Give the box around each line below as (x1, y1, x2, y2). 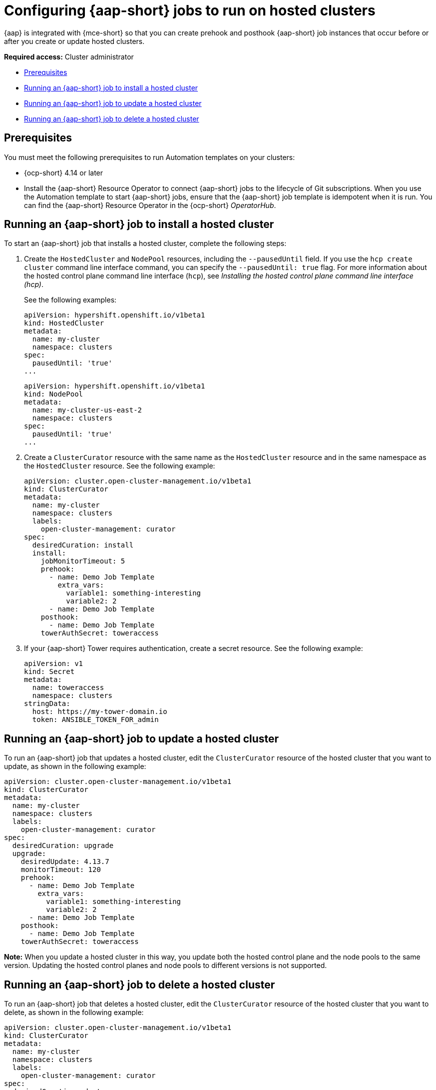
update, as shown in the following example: (4, 762, 146, 771)
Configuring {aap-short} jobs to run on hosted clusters (4, 2, 376, 19)
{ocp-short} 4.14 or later (24, 168, 103, 177)
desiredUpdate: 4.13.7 (20, 857, 109, 866)
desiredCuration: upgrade (12, 841, 114, 850)
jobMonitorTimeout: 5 (40, 557, 125, 565)
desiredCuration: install (32, 541, 134, 549)
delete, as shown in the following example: (4, 1008, 144, 1017)
